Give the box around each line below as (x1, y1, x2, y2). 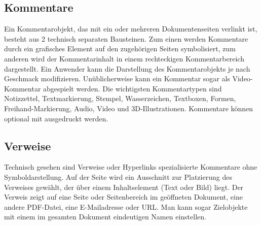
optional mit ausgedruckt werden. (4, 113, 108, 123)
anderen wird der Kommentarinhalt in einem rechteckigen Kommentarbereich (4, 53, 244, 63)
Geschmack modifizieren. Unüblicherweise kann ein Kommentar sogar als (4, 73, 230, 84)
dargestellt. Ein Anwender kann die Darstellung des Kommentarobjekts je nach (4, 63, 250, 74)
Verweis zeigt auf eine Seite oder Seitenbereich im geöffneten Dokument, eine (4, 191, 243, 202)
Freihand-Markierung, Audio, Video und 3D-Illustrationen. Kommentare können (4, 103, 253, 113)
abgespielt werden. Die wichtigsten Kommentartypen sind (43, 83, 222, 93)
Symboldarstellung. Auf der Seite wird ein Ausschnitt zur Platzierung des (4, 171, 232, 182)
